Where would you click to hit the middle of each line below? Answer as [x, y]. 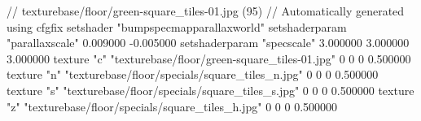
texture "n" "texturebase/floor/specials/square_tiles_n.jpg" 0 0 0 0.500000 [193, 74]
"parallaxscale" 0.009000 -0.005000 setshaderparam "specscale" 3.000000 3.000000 [208, 43]
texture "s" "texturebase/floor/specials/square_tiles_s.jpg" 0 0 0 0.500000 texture [210, 90]
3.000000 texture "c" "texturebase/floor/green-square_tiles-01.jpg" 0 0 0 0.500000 [209, 58]
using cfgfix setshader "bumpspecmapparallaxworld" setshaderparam [177, 26]
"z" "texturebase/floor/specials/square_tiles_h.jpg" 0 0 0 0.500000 [172, 106]
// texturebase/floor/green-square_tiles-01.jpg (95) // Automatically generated [206, 11]
